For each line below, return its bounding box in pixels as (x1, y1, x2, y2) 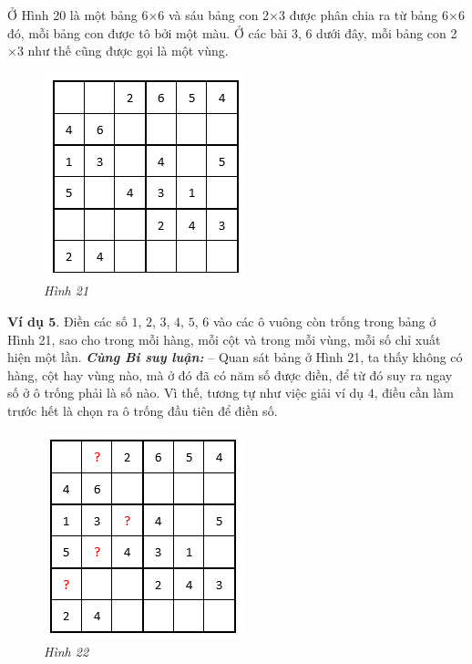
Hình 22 (44, 642, 89, 661)
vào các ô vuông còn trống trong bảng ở (212, 311, 436, 330)
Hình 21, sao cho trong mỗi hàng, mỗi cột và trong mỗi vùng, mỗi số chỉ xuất (7, 329, 441, 348)
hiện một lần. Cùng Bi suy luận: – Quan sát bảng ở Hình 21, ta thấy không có (7, 348, 463, 367)
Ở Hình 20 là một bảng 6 (7, 5, 149, 24)
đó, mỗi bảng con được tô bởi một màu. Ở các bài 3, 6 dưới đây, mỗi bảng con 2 (7, 23, 457, 42)
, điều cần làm (374, 383, 454, 402)
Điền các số (63, 311, 128, 330)
